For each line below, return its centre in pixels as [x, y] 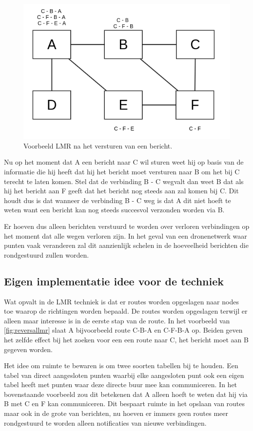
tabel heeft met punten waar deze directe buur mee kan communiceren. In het [121, 384]
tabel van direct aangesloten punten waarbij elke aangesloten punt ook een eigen [124, 375]
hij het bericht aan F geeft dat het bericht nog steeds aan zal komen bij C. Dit [121, 191]
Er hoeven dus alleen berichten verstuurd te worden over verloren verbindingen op [127, 226]
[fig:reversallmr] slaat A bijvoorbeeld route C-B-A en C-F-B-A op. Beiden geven [123, 330]
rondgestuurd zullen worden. [47, 254]
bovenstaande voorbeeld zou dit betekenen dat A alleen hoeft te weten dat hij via [126, 394]
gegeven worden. [28, 349]
